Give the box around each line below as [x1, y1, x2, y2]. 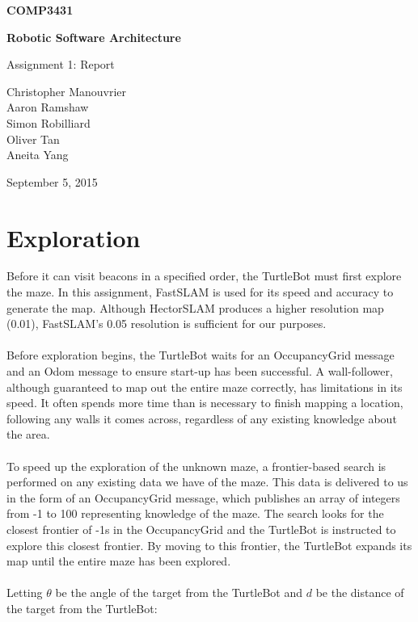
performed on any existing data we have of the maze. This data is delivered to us [6, 473, 408, 490]
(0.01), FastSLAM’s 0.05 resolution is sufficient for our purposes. [6, 315, 327, 332]
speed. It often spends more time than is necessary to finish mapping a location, [6, 394, 403, 411]
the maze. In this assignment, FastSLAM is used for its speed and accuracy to [6, 284, 394, 300]
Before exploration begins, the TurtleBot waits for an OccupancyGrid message [6, 347, 395, 364]
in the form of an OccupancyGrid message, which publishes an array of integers [6, 489, 400, 506]
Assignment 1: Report [6, 56, 115, 73]
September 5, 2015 [6, 173, 98, 190]
